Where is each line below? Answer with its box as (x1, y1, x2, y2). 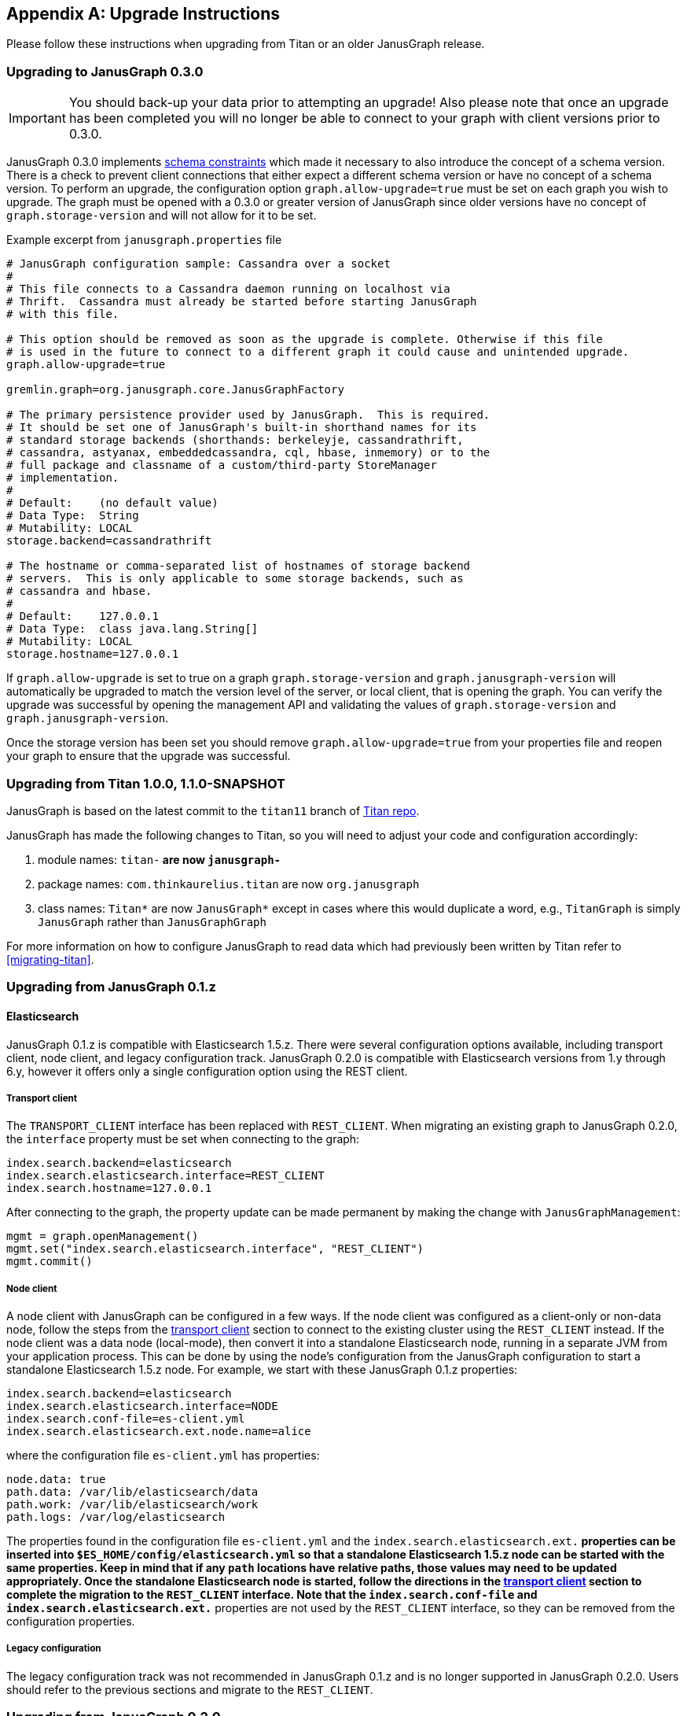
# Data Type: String (6, 509, 139, 522)
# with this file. (6, 308, 119, 321)
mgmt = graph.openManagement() (6, 1230, 199, 1243)
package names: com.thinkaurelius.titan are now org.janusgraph (38, 876, 420, 891)
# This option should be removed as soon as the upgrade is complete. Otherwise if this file (6, 333, 603, 346)
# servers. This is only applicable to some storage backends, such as (6, 572, 464, 585)
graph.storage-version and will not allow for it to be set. (6, 209, 317, 223)
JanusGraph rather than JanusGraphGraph (38, 914, 266, 928)
